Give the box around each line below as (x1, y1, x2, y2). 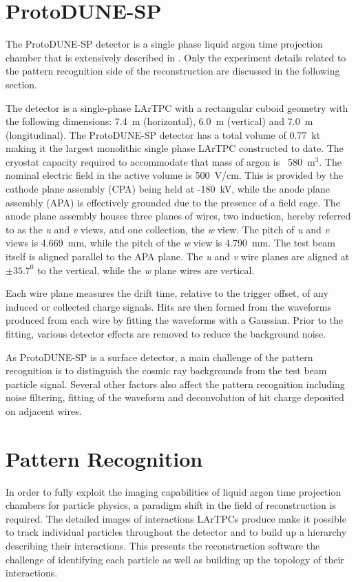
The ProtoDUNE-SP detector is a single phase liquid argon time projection (6, 37, 323, 51)
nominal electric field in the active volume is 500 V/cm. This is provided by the (6, 168, 343, 182)
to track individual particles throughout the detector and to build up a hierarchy (6, 525, 347, 539)
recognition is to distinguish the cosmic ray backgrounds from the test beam (6, 363, 327, 378)
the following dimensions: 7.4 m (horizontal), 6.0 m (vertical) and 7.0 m (6, 114, 313, 128)
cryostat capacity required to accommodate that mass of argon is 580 (6, 154, 302, 168)
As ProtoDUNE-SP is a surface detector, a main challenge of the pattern (6, 349, 313, 364)
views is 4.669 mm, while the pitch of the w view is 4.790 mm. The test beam (6, 235, 335, 250)
